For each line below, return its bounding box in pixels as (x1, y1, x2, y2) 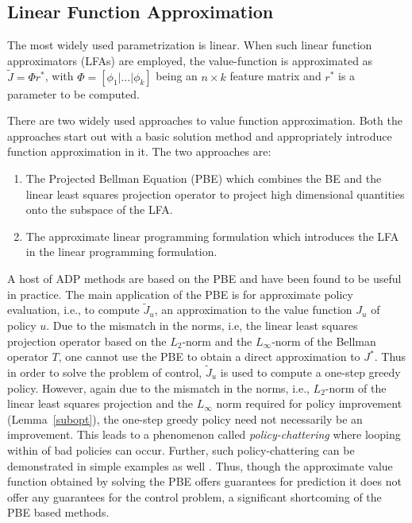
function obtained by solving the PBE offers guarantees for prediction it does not (7, 473, 402, 490)
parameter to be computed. (7, 85, 140, 102)
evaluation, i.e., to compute (7, 301, 140, 318)
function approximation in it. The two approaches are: (7, 143, 271, 160)
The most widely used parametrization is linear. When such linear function (7, 37, 372, 53)
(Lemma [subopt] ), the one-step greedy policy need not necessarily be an (7, 410, 363, 427)
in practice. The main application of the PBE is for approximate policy (7, 285, 353, 302)
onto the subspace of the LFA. (25, 201, 173, 218)
